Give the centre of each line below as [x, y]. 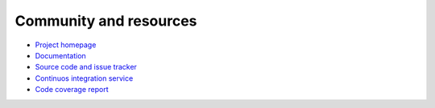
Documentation [60, 55]
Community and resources [106, 21]
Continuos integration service [84, 78]
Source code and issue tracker [86, 67]
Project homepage [66, 45]
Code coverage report [72, 90]
